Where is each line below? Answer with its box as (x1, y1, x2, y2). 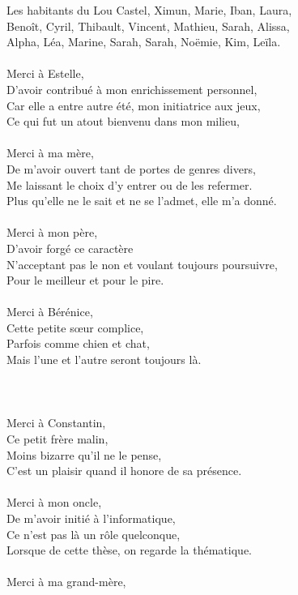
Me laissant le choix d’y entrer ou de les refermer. (6, 176, 253, 193)
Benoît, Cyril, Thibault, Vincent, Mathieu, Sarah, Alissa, (6, 17, 290, 34)
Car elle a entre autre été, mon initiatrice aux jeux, (6, 96, 261, 113)
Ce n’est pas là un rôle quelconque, (6, 525, 181, 542)
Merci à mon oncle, (6, 494, 102, 511)
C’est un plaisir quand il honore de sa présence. (6, 462, 242, 479)
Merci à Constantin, (6, 414, 106, 431)
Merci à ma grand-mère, (6, 573, 126, 590)
